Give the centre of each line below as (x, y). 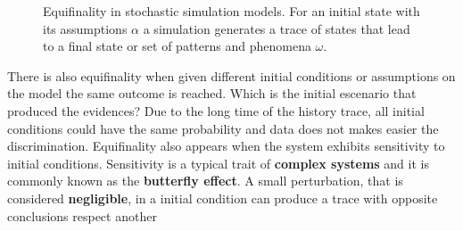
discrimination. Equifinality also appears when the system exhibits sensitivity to (226, 146)
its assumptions (85, 28)
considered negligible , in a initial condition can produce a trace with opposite (223, 198)
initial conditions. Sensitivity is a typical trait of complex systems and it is (218, 163)
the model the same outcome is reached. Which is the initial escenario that (212, 93)
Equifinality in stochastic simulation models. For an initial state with (231, 11)
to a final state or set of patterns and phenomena (177, 46)
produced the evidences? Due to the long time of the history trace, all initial (216, 110)
